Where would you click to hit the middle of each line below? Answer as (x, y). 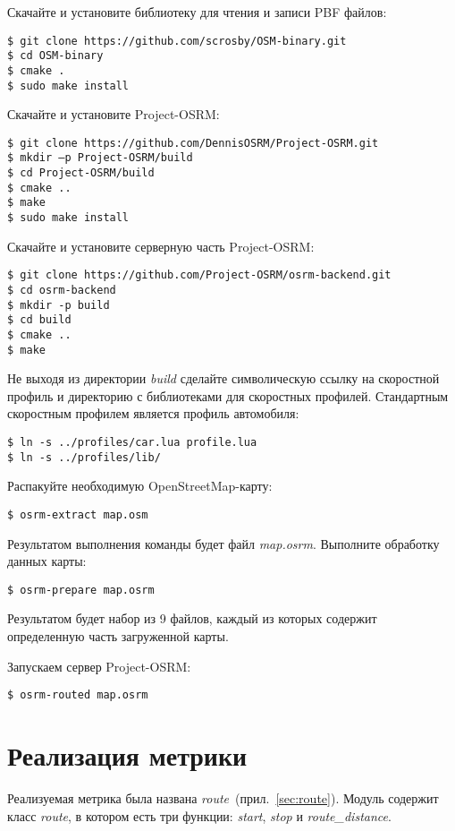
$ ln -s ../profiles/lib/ (84, 457)
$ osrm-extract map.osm (78, 514)
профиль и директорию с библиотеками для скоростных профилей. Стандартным (228, 395)
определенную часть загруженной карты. (118, 636)
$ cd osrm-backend (62, 290)
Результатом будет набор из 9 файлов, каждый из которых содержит (192, 618)
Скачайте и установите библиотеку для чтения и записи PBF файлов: (197, 12)
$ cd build (39, 320)
